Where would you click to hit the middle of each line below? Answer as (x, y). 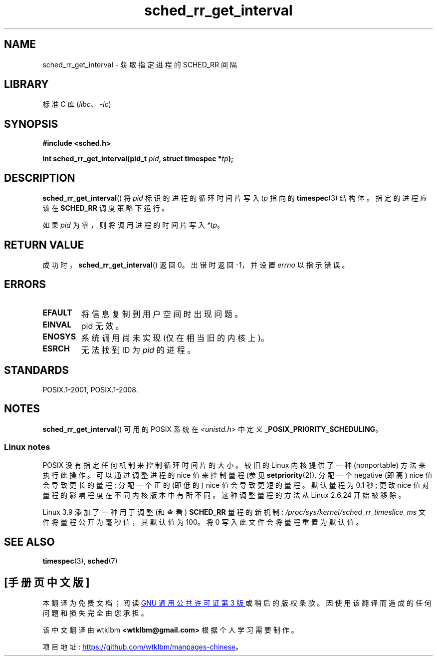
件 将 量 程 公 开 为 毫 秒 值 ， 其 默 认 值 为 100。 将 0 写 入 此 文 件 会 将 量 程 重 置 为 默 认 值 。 (203, 522)
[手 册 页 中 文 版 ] (47, 582)
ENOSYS (59, 336)
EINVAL (57, 324)
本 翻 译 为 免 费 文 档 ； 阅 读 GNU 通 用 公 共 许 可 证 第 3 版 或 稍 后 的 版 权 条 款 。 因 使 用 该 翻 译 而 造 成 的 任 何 (237, 603)
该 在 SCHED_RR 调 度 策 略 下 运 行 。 (106, 208)
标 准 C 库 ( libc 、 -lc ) (77, 104)
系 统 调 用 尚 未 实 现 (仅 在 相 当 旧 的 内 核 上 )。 (175, 338)
